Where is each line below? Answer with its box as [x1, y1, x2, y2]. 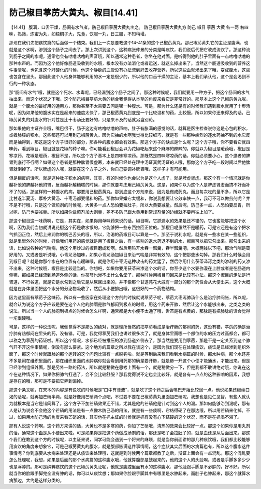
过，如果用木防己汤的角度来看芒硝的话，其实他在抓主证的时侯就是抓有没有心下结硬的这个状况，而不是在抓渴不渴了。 [9, 414, 242, 420]
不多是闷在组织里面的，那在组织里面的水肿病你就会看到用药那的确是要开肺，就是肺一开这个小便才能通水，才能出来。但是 [9, 358, 250, 363]
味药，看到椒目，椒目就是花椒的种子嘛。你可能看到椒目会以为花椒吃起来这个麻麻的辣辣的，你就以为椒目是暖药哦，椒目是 [9, 146, 250, 152]
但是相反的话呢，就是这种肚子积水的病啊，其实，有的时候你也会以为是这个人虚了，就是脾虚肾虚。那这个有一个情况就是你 [9, 175, 250, 181]
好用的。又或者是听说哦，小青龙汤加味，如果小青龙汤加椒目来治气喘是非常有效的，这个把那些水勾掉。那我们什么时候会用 [9, 252, 250, 258]
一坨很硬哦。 [9, 315, 35, 321]
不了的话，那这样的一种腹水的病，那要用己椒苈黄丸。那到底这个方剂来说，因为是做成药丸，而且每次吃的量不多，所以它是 [9, 189, 250, 194]
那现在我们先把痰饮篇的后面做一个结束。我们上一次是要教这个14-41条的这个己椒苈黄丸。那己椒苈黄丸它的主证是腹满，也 [9, 40, 248, 46]
